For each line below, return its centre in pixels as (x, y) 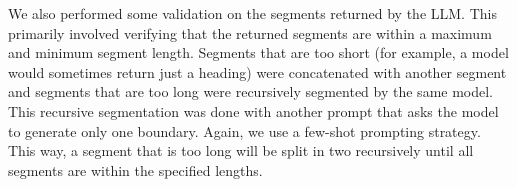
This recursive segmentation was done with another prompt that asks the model (253, 110)
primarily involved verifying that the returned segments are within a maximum (250, 32)
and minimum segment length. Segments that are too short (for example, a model (258, 52)
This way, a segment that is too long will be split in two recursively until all (241, 150)
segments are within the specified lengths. (135, 169)
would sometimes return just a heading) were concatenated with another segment (257, 71)
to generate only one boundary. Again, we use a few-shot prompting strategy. (244, 130)
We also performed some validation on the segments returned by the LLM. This (252, 13)
